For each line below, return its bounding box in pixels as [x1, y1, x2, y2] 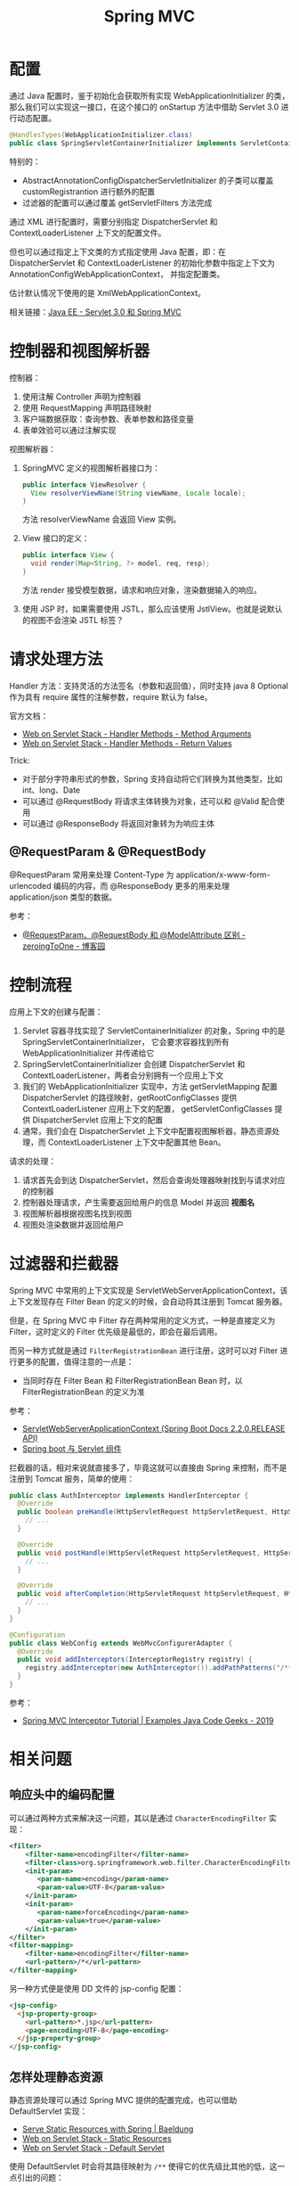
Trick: [9, 755, 30, 766]
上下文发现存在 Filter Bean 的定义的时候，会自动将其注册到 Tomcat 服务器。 [9, 1295, 287, 1307]
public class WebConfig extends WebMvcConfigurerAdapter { [9, 1639, 233, 1648]
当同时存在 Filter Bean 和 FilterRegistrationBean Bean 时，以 [21, 1375, 243, 1385]
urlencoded [9, 880, 52, 891]
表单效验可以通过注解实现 [21, 424, 117, 435]
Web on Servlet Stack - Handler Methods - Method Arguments [21, 728, 252, 739]
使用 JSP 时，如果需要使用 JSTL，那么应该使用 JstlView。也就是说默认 [21, 604, 283, 614]
